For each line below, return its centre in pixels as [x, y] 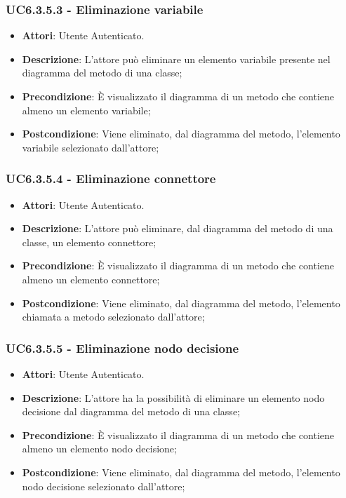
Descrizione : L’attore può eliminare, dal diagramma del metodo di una [178, 228]
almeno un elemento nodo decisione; [99, 449]
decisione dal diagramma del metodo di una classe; [131, 411]
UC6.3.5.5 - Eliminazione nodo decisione [122, 348]
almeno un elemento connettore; [91, 279]
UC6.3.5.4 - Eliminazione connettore [111, 179]
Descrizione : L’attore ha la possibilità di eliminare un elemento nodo [173, 397]
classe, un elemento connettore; [89, 242]
